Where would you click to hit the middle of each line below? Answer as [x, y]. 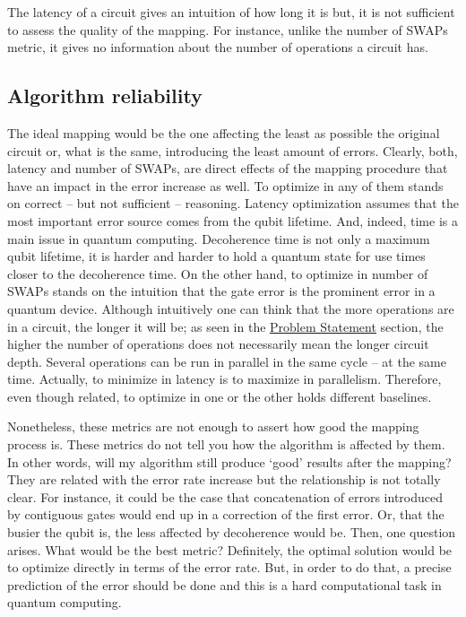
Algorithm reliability [105, 96]
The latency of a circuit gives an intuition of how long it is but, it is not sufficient [231, 12]
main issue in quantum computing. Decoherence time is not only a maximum [219, 238]
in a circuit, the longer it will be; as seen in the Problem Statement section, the [225, 326]
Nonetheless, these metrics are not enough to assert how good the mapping [213, 426]
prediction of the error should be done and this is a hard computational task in [224, 584]
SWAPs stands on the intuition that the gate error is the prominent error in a [221, 291]
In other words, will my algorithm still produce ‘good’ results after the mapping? [229, 461]
